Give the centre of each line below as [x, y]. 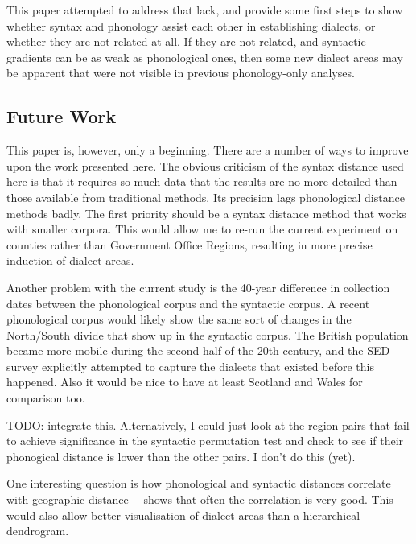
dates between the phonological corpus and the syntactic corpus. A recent [188, 303]
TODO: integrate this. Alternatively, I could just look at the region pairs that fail [208, 424]
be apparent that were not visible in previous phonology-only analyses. [181, 73]
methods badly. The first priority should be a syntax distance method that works [206, 213]
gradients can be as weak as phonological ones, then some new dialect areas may [205, 57]
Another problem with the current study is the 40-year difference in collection [198, 287]
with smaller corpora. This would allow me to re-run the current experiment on [202, 229]
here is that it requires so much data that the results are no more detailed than [202, 181]
